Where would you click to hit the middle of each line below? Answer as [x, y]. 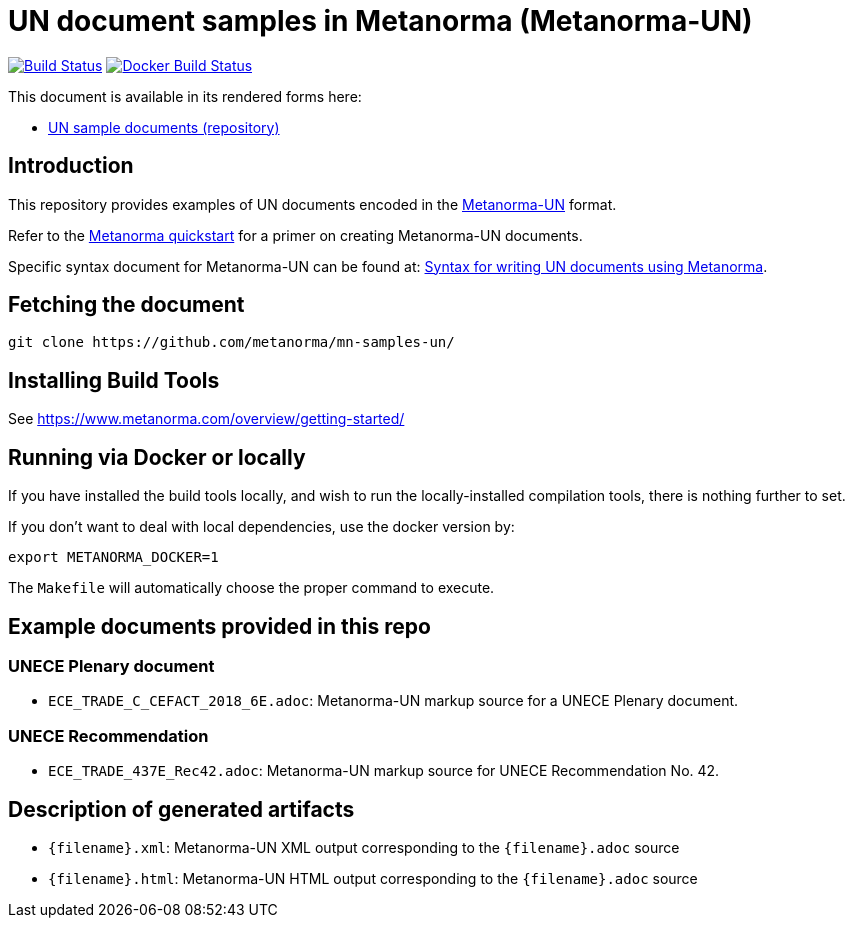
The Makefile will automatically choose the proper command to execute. [251, 588]
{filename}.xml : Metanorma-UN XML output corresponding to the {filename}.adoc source [364, 847]
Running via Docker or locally [157, 457]
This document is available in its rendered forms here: [185, 96]
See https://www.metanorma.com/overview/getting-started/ [206, 419]
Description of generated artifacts [181, 809]
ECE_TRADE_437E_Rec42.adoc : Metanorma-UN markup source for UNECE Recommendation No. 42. [384, 771]
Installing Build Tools [114, 380]
